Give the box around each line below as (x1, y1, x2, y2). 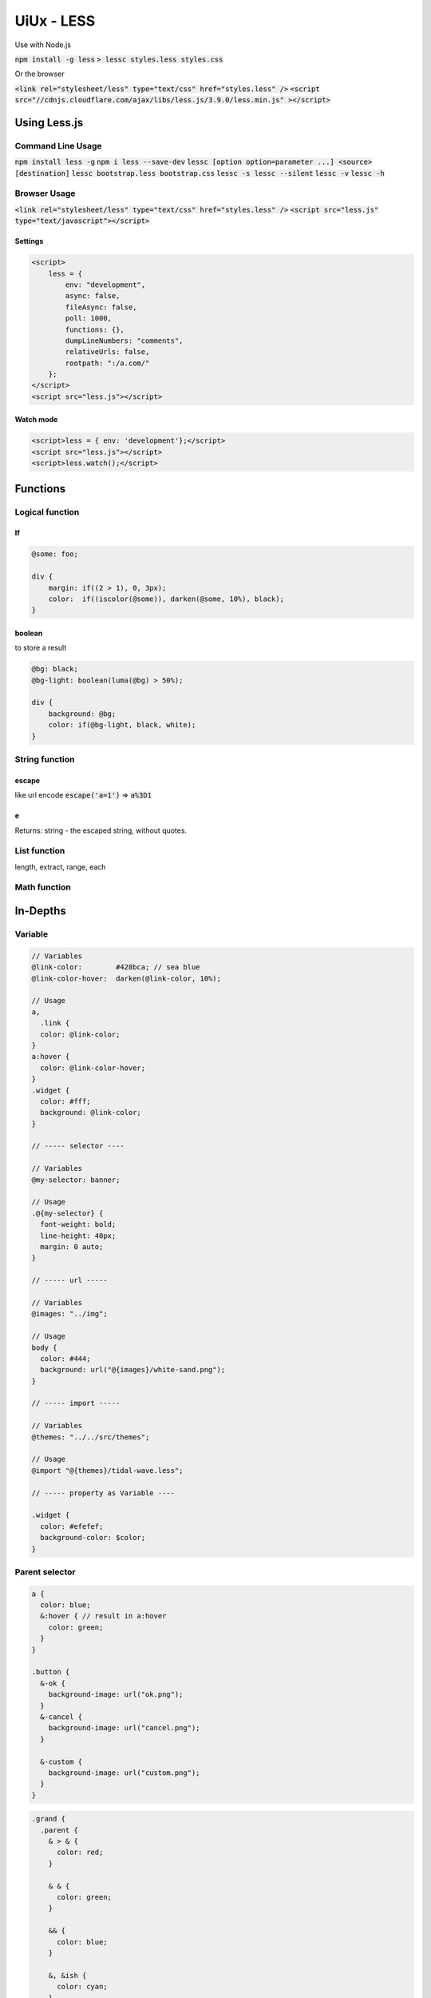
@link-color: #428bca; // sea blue (31, 963, 200, 972)
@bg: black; (31, 664, 79, 674)
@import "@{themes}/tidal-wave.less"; (31, 1466, 184, 1475)
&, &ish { (48, 1971, 87, 1980)
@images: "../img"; (31, 1309, 108, 1319)
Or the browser (14, 69, 65, 79)
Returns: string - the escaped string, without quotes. (14, 826, 188, 835)
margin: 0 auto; (40, 1243, 104, 1251)
